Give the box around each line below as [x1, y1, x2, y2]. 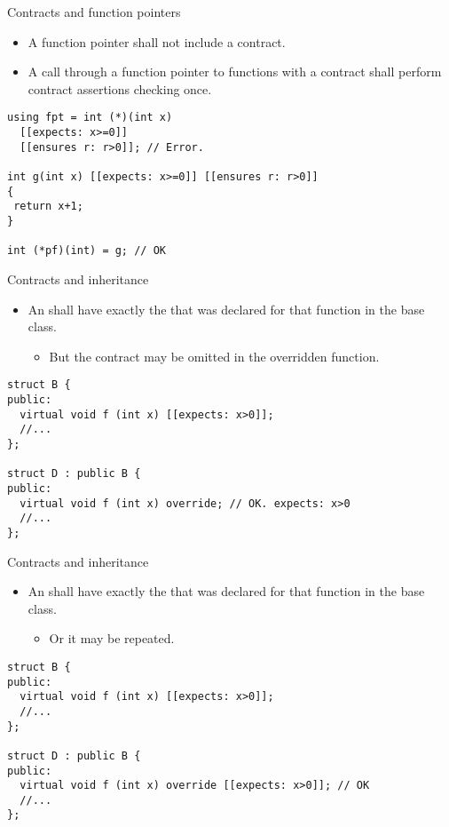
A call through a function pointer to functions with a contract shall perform [28, 62, 442, 81]
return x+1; [13, 200, 83, 213]
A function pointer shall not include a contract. [28, 32, 286, 51]
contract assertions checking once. [28, 79, 212, 98]
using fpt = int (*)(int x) [7, 111, 173, 124]
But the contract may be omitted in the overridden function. [49, 346, 380, 365]
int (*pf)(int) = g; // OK [7, 244, 166, 258]
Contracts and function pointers [7, 3, 181, 20]
